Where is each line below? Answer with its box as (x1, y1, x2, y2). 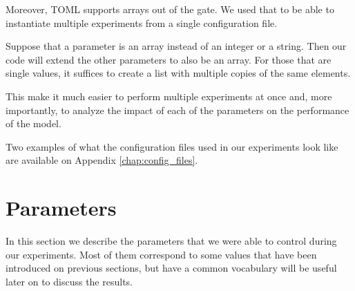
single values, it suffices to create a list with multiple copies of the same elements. (6, 66, 351, 80)
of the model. (6, 116, 61, 131)
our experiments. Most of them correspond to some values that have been (6, 247, 317, 261)
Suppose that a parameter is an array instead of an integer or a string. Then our (6, 39, 347, 53)
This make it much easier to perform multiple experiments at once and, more (6, 88, 332, 103)
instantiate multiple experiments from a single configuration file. (6, 15, 278, 30)
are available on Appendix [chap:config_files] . (6, 153, 198, 167)
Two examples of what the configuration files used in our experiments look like (6, 139, 338, 153)
